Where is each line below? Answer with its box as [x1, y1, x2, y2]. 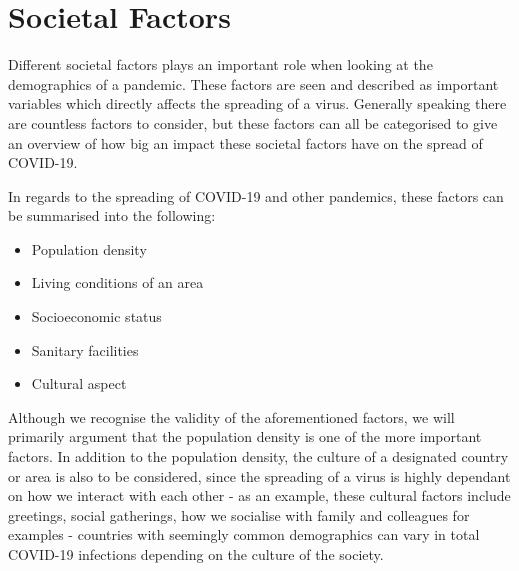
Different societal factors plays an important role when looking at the [8, 54, 433, 75]
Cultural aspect [31, 373, 127, 394]
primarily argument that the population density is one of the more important [8, 426, 482, 447]
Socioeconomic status [31, 306, 162, 327]
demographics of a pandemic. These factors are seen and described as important [8, 73, 499, 94]
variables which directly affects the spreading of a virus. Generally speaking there [8, 93, 507, 114]
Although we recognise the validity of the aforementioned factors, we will [8, 406, 455, 427]
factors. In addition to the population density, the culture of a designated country [8, 446, 509, 467]
